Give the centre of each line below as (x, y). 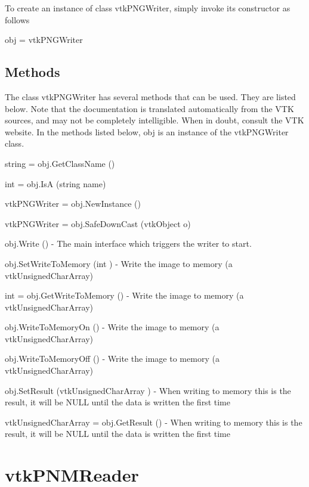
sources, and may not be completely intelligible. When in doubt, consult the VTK (154, 120)
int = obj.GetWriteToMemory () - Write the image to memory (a (124, 295)
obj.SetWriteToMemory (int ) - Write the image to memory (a (119, 263)
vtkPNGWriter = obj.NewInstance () (73, 204)
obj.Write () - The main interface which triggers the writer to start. (128, 243)
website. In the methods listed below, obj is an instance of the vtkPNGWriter (147, 131)
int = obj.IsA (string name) (55, 183)
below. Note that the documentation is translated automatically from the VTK (149, 108)
